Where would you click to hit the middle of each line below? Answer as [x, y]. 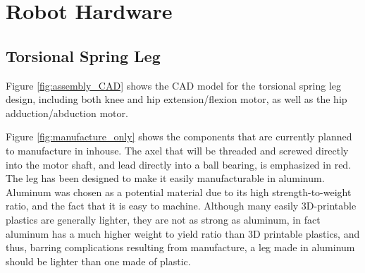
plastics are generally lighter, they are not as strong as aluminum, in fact [163, 219]
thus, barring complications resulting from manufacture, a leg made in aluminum [180, 247]
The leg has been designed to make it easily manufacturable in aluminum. [165, 178]
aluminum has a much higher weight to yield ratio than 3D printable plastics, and [183, 233]
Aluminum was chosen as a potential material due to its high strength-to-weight [179, 192]
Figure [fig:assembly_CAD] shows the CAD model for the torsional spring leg [174, 85]
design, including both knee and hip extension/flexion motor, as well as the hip [177, 99]
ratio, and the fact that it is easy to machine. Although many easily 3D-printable [181, 206]
